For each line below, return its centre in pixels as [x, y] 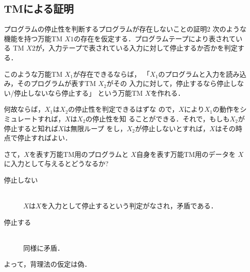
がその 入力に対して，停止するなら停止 [168, 83]
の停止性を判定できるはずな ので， [123, 109]
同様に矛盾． [44, 247]
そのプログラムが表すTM [56, 83]
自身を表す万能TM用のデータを [186, 154]
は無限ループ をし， [95, 128]
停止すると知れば [31, 128]
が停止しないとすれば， [172, 128]
